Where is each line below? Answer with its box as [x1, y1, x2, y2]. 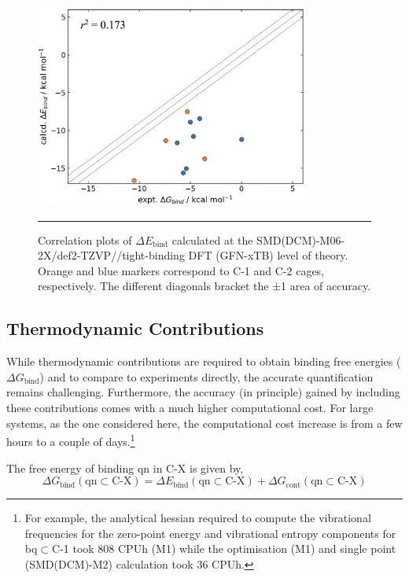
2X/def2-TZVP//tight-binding [38, 247, 185, 263]
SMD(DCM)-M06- [256, 231, 345, 248]
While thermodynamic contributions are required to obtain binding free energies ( [6, 353, 401, 370]
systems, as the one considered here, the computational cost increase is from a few [6, 414, 403, 431]
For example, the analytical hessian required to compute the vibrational [24, 510, 371, 526]
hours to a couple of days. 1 [6, 431, 135, 449]
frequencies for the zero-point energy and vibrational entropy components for [24, 525, 396, 541]
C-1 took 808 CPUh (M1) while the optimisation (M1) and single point [52, 540, 396, 557]
